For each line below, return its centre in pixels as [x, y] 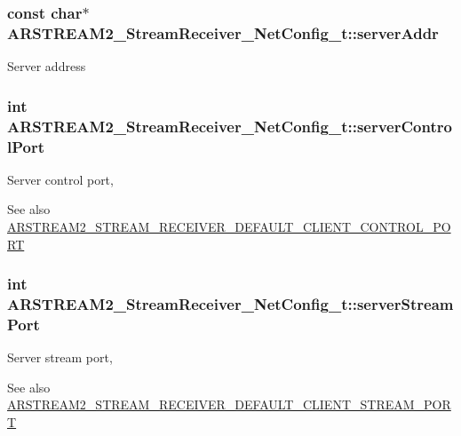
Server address [47, 66]
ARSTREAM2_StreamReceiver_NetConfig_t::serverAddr [223, 32]
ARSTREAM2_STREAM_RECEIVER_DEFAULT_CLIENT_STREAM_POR [229, 404]
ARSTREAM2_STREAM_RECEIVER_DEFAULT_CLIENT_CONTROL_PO [229, 226]
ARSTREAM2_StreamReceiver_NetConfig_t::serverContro [230, 126]
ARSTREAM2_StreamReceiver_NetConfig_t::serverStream [230, 304]
